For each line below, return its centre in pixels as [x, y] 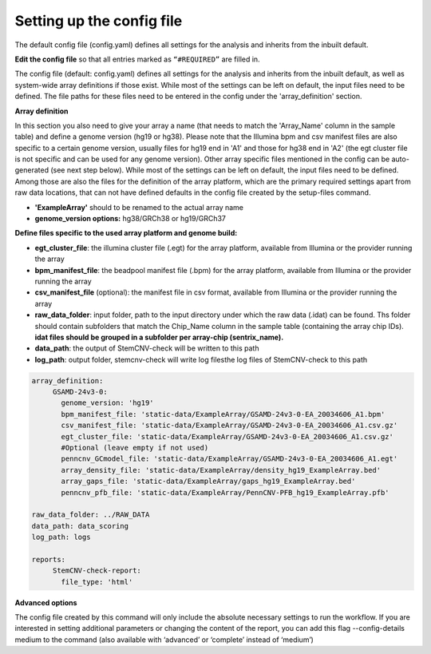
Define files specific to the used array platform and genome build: [126, 233]
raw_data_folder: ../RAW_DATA [91, 515]
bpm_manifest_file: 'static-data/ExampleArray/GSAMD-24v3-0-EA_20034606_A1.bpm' [223, 414]
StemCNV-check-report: [97, 571]
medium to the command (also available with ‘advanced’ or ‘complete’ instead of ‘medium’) [164, 640]
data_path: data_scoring [80, 526]
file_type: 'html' [97, 582]
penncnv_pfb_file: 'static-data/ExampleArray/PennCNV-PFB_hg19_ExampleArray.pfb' [225, 492]
